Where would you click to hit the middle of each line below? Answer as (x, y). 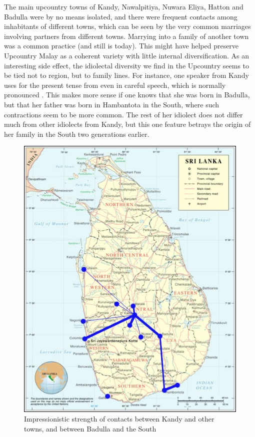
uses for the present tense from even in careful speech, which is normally (115, 85)
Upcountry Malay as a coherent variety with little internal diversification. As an (127, 55)
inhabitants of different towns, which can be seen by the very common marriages (127, 26)
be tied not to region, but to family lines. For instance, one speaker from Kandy (126, 75)
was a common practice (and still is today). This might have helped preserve (121, 46)
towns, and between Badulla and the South (90, 428)
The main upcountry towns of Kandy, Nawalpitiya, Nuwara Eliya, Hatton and (124, 6)
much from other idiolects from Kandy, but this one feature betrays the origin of (127, 124)
